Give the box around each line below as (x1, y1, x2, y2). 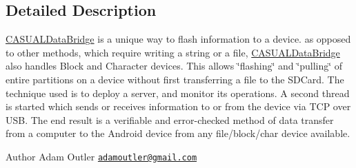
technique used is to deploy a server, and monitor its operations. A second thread (6, 85, 350, 100)
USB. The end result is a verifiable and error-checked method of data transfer (6, 112, 334, 127)
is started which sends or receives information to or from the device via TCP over (6, 99, 351, 114)
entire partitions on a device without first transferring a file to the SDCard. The (6, 72, 344, 86)
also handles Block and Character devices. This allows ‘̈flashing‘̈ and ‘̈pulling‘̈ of (6, 59, 343, 73)
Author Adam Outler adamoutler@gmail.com (6, 149, 197, 163)
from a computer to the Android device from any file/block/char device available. (6, 126, 350, 140)
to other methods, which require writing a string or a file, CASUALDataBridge (6, 45, 340, 59)
